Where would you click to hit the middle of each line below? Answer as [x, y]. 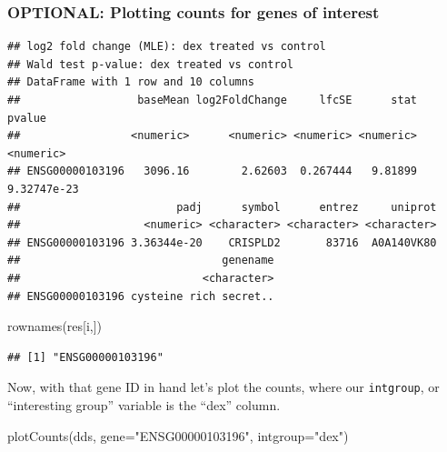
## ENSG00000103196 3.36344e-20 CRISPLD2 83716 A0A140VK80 [222, 242]
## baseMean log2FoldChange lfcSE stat [213, 100]
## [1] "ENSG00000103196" [85, 357]
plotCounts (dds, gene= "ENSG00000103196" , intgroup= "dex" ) [178, 435]
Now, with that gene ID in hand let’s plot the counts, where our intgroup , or [223, 387]
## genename [141, 261]
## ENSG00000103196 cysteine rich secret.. [141, 296]
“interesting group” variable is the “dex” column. [144, 404]
